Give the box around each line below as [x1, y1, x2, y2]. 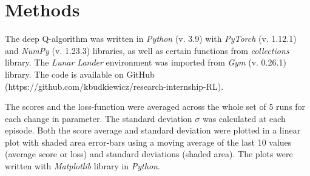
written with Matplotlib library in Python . [5, 160, 160, 172]
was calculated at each [202, 112, 286, 124]
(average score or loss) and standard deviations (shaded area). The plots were [5, 147, 293, 160]
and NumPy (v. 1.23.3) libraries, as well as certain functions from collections [5, 44, 289, 56]
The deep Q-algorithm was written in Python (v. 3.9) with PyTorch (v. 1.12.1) [5, 32, 297, 45]
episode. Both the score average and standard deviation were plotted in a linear [5, 124, 301, 137]
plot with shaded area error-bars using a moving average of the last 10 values [5, 135, 292, 148]
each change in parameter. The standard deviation [5, 112, 192, 124]
